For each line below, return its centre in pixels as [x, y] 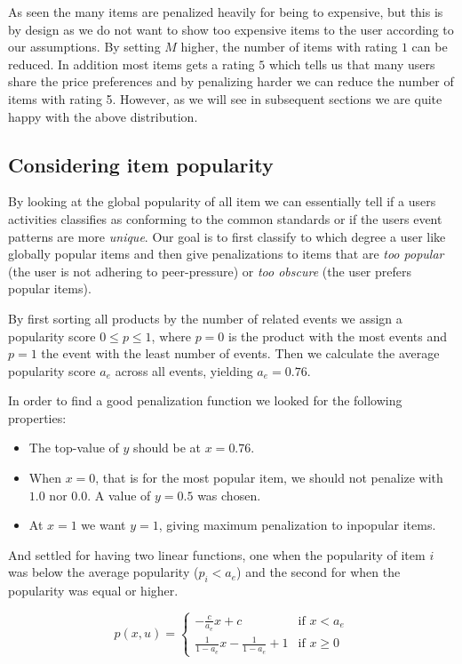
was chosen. [229, 495]
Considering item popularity [141, 164]
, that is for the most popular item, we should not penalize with [269, 478]
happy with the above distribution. [103, 116]
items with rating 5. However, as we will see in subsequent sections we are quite [225, 98]
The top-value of [74, 448]
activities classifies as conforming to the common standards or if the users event [225, 218]
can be [430, 47]
